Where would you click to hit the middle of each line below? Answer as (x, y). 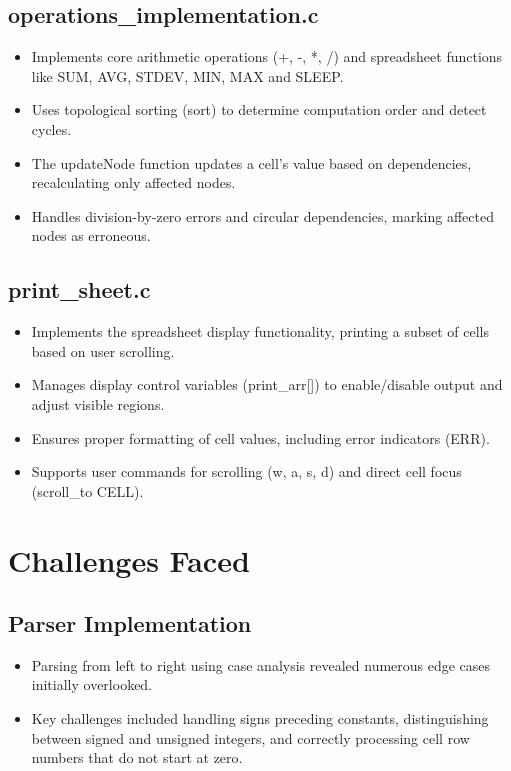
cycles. (51, 128)
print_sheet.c (79, 289)
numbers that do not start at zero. (137, 757)
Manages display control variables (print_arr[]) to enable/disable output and (267, 384)
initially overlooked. (92, 684)
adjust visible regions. (98, 403)
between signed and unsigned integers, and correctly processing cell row (250, 737)
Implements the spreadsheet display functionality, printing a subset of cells (260, 331)
